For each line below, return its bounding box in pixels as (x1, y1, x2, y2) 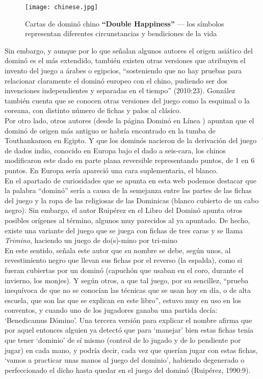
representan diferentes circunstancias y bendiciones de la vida (25, 28, 217, 39)
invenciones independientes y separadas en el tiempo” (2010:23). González (5, 85, 235, 96)
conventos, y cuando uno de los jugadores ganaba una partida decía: (5, 305, 218, 315)
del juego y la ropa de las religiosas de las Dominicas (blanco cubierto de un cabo (5, 195, 259, 205)
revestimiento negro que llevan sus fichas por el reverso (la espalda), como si (5, 255, 243, 265)
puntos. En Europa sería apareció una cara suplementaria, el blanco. (5, 165, 218, 175)
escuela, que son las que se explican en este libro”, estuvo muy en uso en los (5, 294, 242, 305)
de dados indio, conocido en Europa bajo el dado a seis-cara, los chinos (5, 145, 226, 155)
